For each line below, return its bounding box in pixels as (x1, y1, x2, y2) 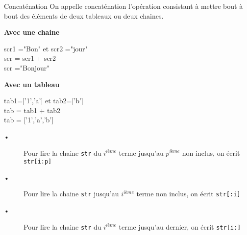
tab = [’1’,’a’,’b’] (4, 115, 54, 125)
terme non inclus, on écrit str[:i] (136, 188, 241, 199)
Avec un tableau (4, 79, 60, 89)
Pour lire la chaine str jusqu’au (24, 188, 119, 199)
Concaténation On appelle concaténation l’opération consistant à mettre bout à (4, 1, 243, 11)
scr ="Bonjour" (4, 62, 49, 72)
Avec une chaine (4, 27, 60, 37)
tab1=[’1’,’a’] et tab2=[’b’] (4, 95, 83, 106)
